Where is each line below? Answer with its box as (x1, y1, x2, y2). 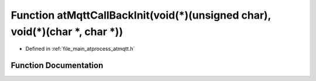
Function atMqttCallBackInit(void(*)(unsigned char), (11, 9, 272, 22)
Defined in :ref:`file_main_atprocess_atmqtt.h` (25, 45, 135, 52)
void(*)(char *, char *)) (11, 25, 123, 38)
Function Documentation (11, 61, 104, 71)
